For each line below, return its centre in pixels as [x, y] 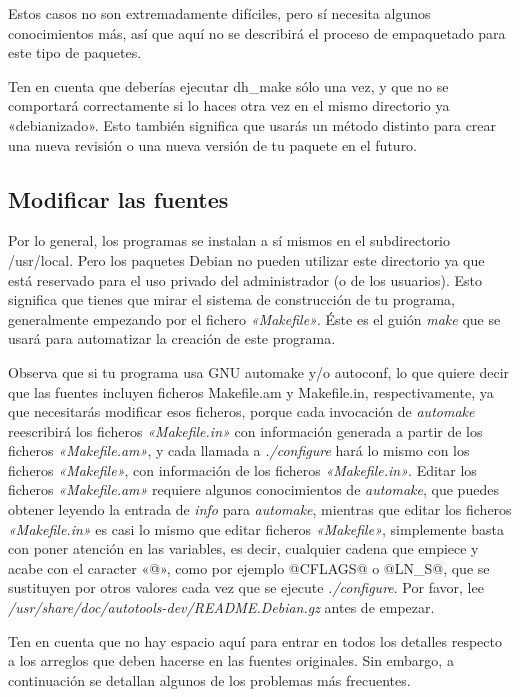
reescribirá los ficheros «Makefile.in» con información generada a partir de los [245, 430]
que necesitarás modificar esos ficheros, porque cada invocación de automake [241, 411]
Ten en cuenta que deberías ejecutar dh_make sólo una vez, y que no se [228, 85]
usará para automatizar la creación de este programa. [172, 338]
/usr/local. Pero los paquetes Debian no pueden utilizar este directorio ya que [246, 259]
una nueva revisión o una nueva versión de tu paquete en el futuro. [213, 144]
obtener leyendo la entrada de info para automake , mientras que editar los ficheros [260, 509]
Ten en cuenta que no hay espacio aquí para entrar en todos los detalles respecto [255, 640]
